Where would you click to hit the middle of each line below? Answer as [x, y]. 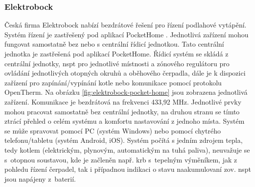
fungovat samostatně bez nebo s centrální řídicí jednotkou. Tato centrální [114, 44]
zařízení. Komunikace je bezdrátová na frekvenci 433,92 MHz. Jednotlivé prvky [123, 101]
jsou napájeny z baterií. [40, 178]
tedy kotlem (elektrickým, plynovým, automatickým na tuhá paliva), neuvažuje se [127, 149]
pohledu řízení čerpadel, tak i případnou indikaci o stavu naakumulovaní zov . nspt [128, 169]
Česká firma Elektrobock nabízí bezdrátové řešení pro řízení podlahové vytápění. [126, 25]
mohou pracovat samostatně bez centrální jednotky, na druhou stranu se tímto [122, 111]
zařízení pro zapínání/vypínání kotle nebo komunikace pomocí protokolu [113, 82]
